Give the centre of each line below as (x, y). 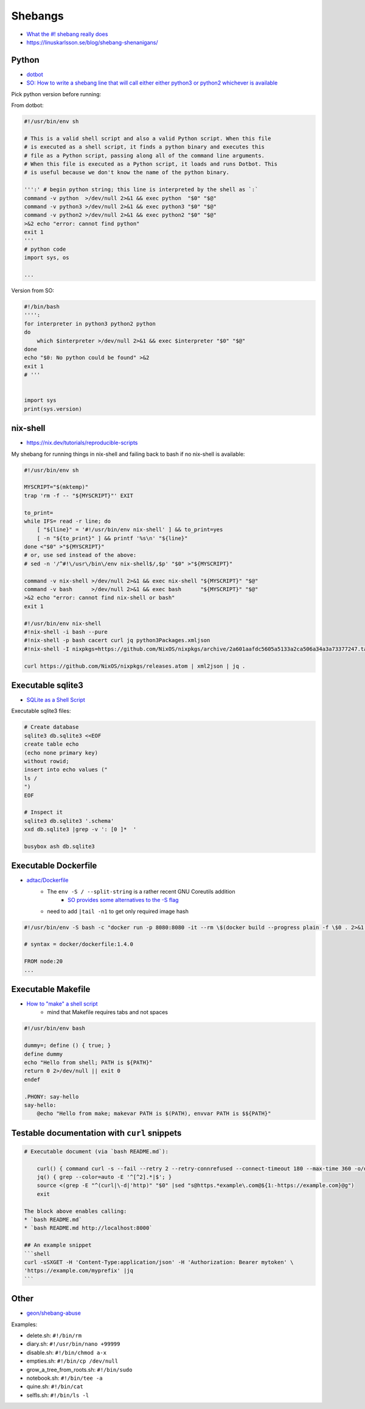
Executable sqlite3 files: (41, 711)
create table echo (51, 744)
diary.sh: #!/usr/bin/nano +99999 (73, 1344)
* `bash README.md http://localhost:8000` (88, 1228)
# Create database (51, 727)
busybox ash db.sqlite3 (60, 846)
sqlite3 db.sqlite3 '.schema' (69, 821)
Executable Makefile (51, 989)
